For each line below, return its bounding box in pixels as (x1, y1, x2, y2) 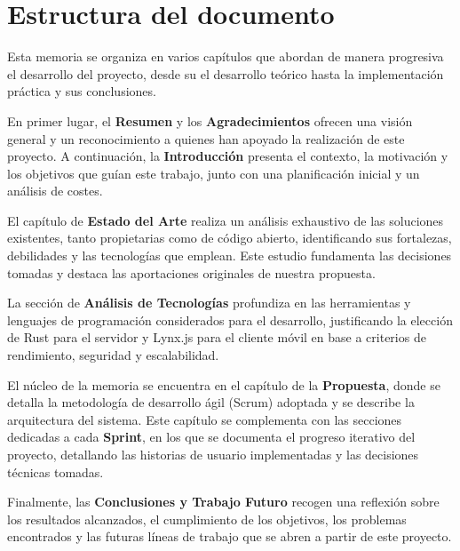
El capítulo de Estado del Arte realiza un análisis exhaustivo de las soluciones (7, 211, 444, 229)
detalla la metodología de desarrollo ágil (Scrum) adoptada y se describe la (7, 393, 415, 411)
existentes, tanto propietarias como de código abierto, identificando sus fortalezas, (7, 228, 452, 247)
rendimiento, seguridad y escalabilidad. (7, 346, 219, 364)
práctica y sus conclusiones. (7, 82, 156, 100)
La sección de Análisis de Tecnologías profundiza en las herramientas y (7, 293, 411, 312)
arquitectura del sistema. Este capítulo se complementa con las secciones (7, 410, 402, 428)
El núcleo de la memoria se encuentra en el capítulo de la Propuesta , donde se (7, 375, 440, 394)
